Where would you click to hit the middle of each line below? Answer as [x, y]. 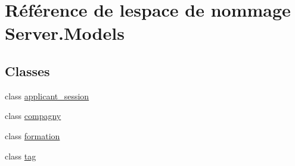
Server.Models [65, 33]
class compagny [33, 116]
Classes [27, 71]
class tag [21, 156]
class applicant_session [47, 95]
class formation [32, 135]
